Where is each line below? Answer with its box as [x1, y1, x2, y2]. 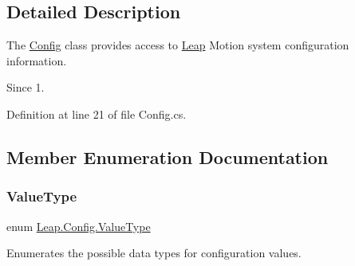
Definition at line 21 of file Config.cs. [6, 105, 187, 122]
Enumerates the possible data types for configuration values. [6, 244, 302, 261]
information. [6, 52, 67, 68]
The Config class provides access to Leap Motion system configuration [6, 37, 349, 53]
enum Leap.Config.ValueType [6, 217, 151, 234]
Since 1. [6, 79, 45, 96]
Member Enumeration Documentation [6, 144, 329, 169]
